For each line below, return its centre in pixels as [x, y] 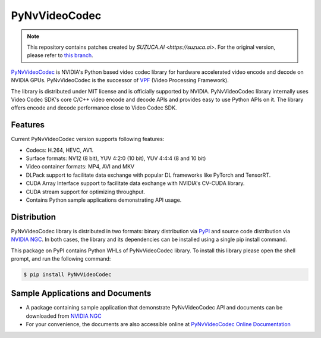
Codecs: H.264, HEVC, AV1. [60, 150]
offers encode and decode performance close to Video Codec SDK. [94, 108]
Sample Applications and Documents [81, 294]
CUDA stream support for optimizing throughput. [86, 192]
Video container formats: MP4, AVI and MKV [80, 167]
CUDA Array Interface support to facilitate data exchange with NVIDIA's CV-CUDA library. [135, 183]
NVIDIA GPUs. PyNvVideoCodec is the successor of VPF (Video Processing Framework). [120, 80]
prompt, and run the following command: [61, 259]
